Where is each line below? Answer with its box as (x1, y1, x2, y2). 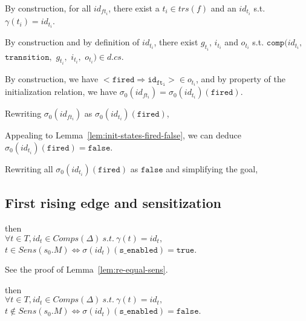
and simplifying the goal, (166, 162, 258, 175)
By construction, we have (5, 73, 99, 85)
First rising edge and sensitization (5, 193, 221, 212)
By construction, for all (5, 2, 91, 14)
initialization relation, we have (5, 85, 117, 98)
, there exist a (108, 2, 160, 14)
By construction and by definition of (5, 36, 140, 48)
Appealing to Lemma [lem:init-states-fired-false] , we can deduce (5, 129, 241, 141)
